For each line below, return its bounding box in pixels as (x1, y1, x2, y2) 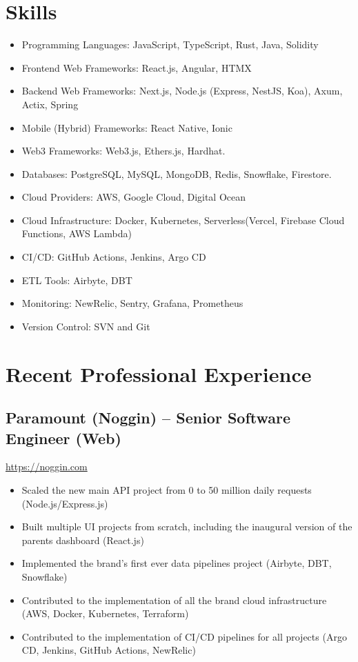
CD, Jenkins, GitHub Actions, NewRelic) (21, 643, 196, 657)
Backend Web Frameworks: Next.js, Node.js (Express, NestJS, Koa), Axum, (21, 83, 343, 98)
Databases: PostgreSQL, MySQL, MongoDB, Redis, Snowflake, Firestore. (21, 166, 332, 181)
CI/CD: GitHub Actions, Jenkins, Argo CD (21, 250, 206, 264)
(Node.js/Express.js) (21, 496, 108, 510)
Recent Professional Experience (6, 359, 312, 388)
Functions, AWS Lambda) (21, 226, 132, 241)
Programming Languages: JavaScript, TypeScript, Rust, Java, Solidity (21, 37, 319, 52)
